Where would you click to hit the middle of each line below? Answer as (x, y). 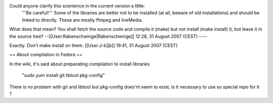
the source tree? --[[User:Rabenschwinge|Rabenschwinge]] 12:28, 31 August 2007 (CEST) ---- (108, 36)
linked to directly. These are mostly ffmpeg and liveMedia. (82, 20)
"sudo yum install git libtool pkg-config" (63, 75)
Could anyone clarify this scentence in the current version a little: (77, 6)
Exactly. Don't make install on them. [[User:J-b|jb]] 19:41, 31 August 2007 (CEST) (94, 45)
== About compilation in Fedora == (46, 55)
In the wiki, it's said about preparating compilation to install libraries (80, 64)
